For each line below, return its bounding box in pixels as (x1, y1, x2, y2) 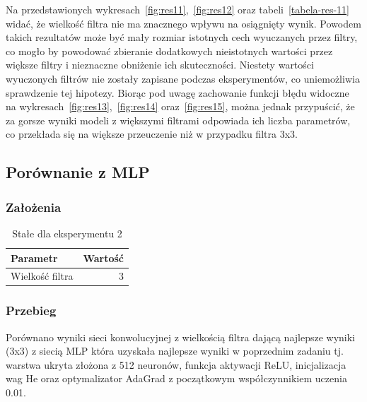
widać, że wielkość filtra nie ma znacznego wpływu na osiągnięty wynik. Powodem (6, 16, 361, 30)
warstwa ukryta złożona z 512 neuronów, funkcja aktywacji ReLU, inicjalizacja (6, 357, 346, 372)
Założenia (6, 198, 62, 215)
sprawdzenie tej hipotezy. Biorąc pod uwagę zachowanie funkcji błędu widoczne (6, 85, 349, 100)
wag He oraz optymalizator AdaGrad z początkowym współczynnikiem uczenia (6, 371, 347, 386)
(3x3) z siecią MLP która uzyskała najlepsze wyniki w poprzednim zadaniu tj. (6, 343, 344, 358)
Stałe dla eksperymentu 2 (12, 225, 122, 240)
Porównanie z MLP (6, 161, 150, 183)
